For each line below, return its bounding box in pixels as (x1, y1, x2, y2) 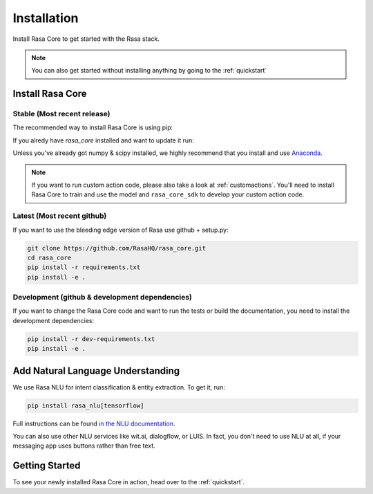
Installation (12, 10, 79, 26)
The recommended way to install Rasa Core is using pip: (12, 123, 173, 131)
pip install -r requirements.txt (27, 264, 141, 271)
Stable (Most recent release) (12, 109, 111, 119)
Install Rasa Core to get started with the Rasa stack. (12, 35, 160, 43)
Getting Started (12, 460, 81, 472)
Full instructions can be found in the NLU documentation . (12, 419, 175, 428)
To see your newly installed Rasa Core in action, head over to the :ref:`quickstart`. (12, 478, 245, 486)
